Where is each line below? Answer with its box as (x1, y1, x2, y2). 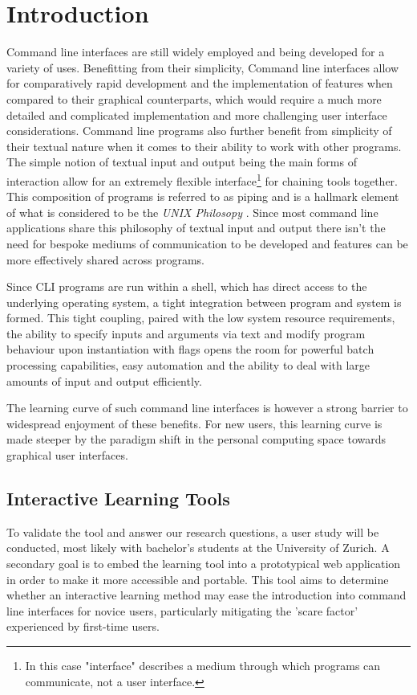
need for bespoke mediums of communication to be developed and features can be (6, 235, 408, 251)
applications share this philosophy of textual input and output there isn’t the (6, 219, 386, 236)
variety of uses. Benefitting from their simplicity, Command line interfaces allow (6, 59, 399, 76)
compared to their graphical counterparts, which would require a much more (6, 90, 382, 107)
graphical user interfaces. (6, 447, 128, 464)
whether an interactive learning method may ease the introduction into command (6, 587, 407, 603)
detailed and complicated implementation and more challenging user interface (6, 106, 387, 123)
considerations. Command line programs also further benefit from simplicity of (6, 122, 392, 139)
